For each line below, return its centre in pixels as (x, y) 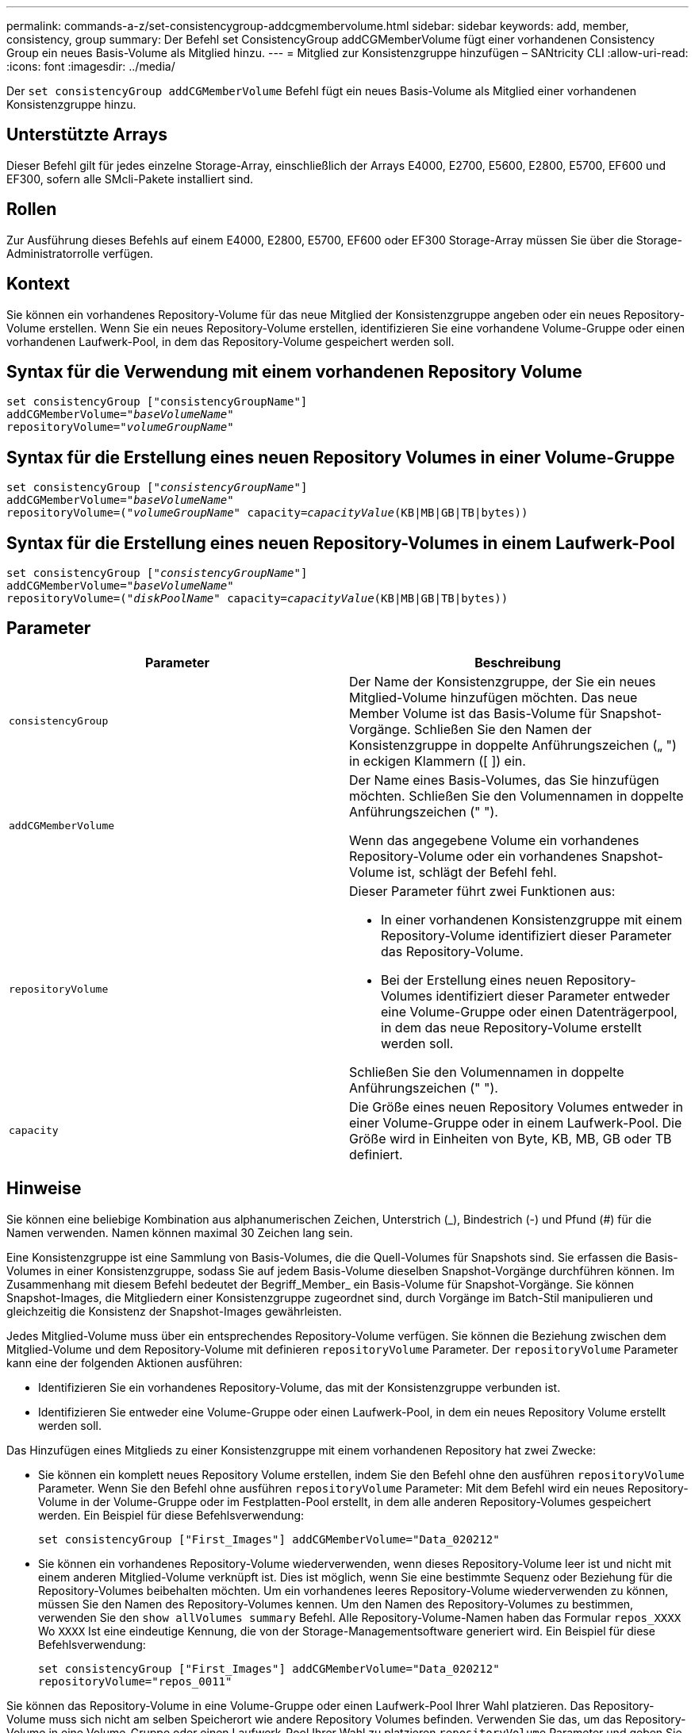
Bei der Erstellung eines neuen (472, 980)
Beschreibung (518, 662)
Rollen (32, 209)
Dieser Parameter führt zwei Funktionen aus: (482, 891)
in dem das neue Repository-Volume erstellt (511, 1027)
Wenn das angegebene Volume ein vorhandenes (494, 840)
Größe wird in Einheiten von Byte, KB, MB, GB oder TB (511, 1138)
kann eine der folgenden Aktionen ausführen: (125, 1362)
